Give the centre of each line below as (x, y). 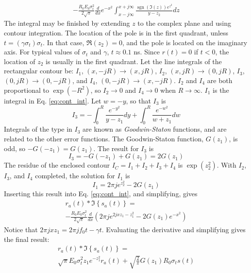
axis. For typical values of (42, 52)
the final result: (27, 239)
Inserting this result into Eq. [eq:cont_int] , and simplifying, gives (101, 194)
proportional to (27, 90)
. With (226, 165)
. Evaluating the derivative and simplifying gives (174, 229)
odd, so (15, 148)
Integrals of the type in (38, 129)
